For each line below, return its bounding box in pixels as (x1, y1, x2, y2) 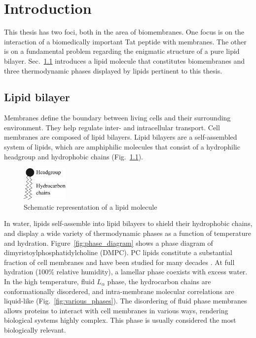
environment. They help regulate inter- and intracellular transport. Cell (4, 122, 220, 132)
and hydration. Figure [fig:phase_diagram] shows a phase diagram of (4, 237, 213, 248)
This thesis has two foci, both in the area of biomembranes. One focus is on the (4, 27, 245, 37)
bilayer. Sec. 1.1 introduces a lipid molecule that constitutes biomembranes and (4, 55, 245, 66)
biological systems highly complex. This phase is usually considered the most (4, 315, 236, 325)
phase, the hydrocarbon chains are (107, 276, 211, 286)
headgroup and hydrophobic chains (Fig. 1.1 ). (4, 151, 143, 161)
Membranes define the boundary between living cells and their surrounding (4, 113, 231, 123)
